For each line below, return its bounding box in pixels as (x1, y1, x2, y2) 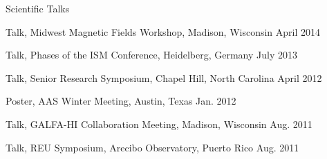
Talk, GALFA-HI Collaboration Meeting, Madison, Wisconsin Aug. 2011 (6, 116, 312, 131)
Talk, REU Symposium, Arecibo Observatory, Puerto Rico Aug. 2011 (6, 140, 299, 154)
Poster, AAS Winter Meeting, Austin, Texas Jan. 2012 (6, 94, 236, 108)
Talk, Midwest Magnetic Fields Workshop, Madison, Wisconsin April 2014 (6, 24, 320, 39)
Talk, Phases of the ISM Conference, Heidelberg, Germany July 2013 (6, 47, 297, 62)
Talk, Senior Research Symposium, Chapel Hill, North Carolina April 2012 (6, 70, 322, 85)
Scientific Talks (6, 1, 70, 15)
